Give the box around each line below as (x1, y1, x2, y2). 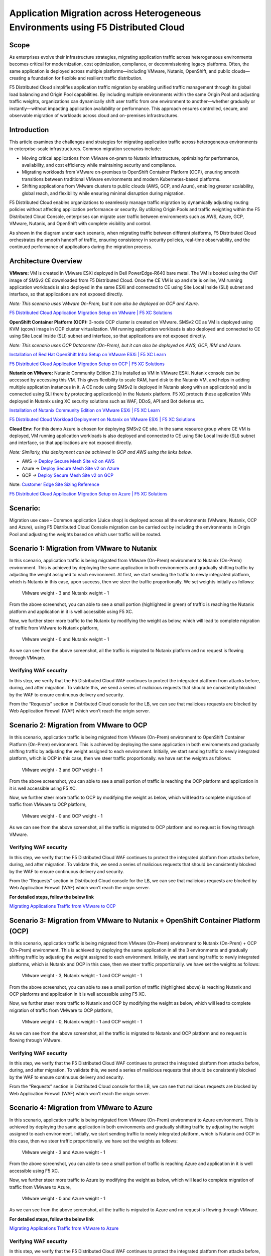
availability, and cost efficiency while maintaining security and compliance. (22, 162, 177, 168)
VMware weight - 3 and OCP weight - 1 (22, 767, 103, 773)
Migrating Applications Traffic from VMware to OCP (9, 903, 116, 909)
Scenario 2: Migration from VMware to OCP (9, 721, 148, 729)
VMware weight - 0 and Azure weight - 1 (22, 1196, 105, 1202)
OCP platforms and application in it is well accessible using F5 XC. (9, 991, 147, 997)
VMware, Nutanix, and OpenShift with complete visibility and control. (9, 221, 152, 227)
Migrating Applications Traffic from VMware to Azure (9, 1225, 119, 1231)
